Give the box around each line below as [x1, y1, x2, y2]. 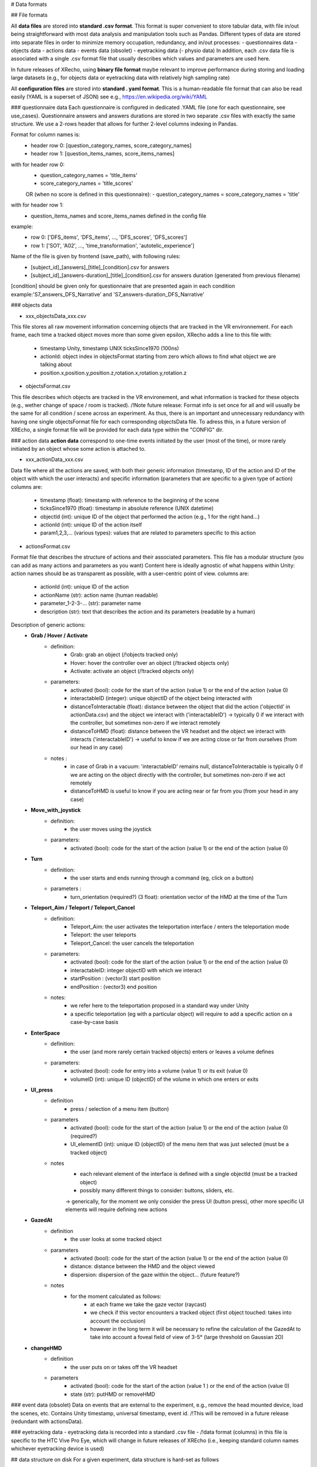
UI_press [31, 1086, 53, 1093]
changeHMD [31, 1344, 62, 1351]
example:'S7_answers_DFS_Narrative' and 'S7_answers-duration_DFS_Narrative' [11, 290, 205, 298]
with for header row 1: [11, 201, 64, 208]
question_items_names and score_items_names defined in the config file [31, 212, 207, 219]
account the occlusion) [90, 1317, 146, 1324]
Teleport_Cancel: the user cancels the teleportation [70, 939, 194, 947]
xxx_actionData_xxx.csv [25, 456, 83, 463]
